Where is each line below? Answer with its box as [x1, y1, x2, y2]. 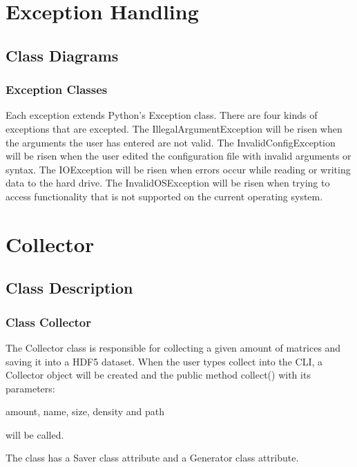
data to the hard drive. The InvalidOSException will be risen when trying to [6, 175, 330, 190]
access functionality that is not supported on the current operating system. [6, 189, 323, 203]
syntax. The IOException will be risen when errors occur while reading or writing [6, 162, 351, 176]
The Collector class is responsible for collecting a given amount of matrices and [6, 340, 341, 354]
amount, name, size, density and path [6, 404, 164, 419]
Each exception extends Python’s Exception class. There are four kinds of [6, 108, 318, 122]
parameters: [6, 381, 55, 395]
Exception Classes [6, 81, 108, 98]
